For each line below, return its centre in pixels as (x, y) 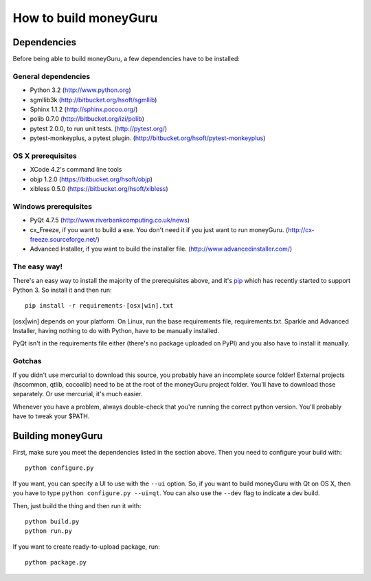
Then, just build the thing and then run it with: (77, 505)
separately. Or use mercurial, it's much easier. (78, 394)
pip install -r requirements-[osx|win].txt (99, 306)
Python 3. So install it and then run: (63, 290)
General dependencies (52, 76)
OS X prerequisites (45, 156)
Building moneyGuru (58, 436)
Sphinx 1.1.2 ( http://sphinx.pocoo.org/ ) (84, 109)
